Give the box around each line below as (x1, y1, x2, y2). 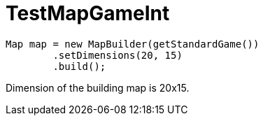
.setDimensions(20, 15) (52, 49, 183, 61)
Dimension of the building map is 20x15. (6, 81, 190, 94)
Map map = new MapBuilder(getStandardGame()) (6, 38, 260, 50)
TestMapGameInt (6, 1, 170, 25)
